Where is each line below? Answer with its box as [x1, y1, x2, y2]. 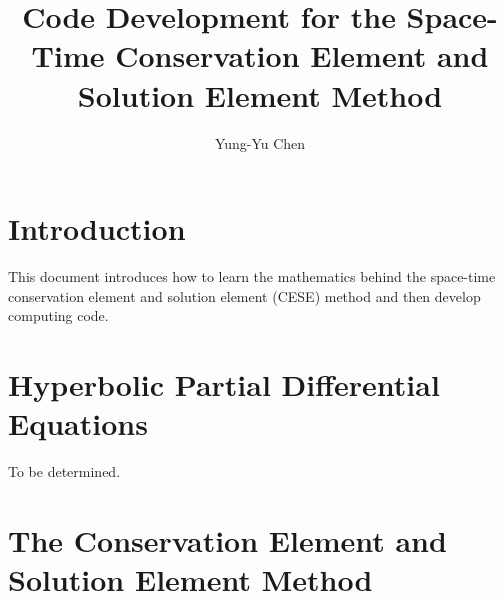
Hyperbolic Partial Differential [8, 364, 440, 404]
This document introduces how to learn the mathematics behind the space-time [8, 266, 496, 287]
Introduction [8, 208, 186, 249]
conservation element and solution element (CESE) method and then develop [8, 285, 481, 306]
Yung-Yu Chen [214, 132, 306, 153]
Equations [8, 403, 148, 444]
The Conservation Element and [8, 519, 447, 560]
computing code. [8, 305, 109, 326]
